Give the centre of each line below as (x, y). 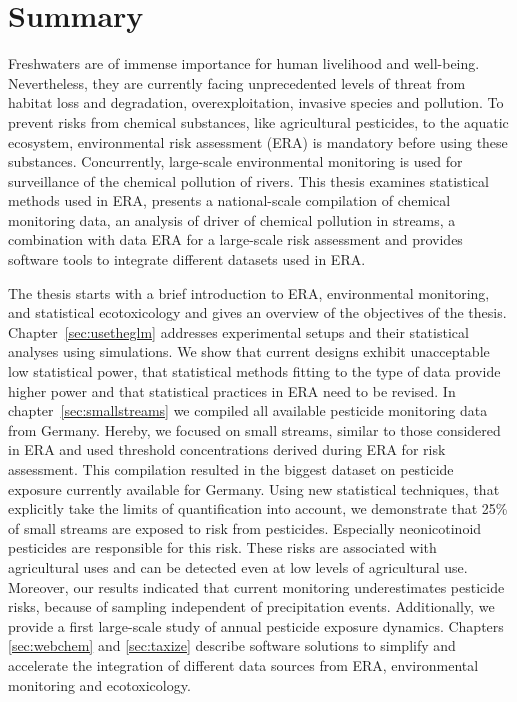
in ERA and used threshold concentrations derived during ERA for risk (227, 449)
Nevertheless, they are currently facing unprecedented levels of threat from (237, 82)
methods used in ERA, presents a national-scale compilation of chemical (229, 200)
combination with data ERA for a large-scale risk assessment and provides (235, 239)
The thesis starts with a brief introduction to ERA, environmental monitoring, (249, 292)
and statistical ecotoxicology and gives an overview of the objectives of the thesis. (257, 312)
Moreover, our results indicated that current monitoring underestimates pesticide (256, 586)
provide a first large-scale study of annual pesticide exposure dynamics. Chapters (256, 625)
